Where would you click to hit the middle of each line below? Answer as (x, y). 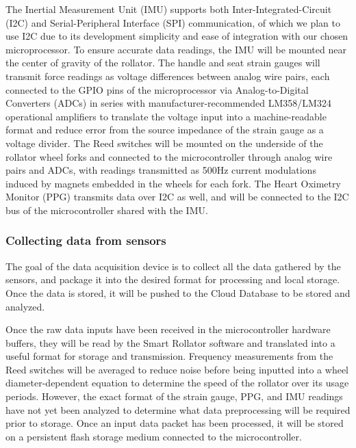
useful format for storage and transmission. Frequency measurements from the (169, 356)
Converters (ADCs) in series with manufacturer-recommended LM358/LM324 (168, 103)
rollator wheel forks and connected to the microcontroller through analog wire (169, 156)
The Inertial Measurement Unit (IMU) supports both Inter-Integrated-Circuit (169, 9)
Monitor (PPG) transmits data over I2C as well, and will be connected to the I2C (177, 197)
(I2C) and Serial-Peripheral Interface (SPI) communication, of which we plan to (173, 22)
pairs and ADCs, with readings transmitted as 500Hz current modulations (161, 170)
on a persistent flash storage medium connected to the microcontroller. (154, 436)
